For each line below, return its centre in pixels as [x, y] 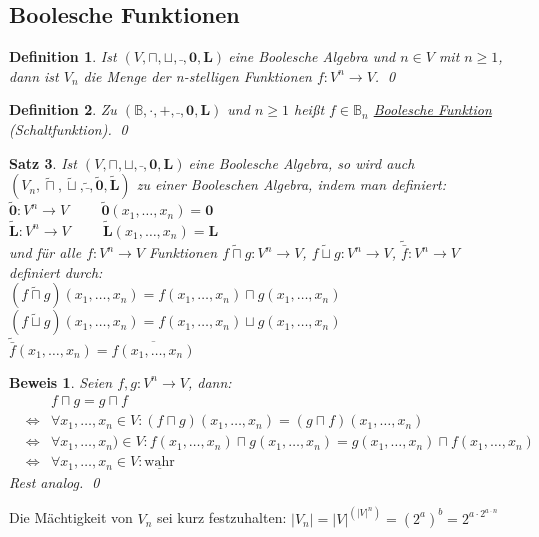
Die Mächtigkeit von [71, 517]
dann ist [34, 75]
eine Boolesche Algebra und [312, 56]
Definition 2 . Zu [63, 109]
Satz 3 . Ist [43, 162]
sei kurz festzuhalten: [222, 517]
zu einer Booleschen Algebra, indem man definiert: [291, 184]
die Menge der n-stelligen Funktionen [197, 75]
